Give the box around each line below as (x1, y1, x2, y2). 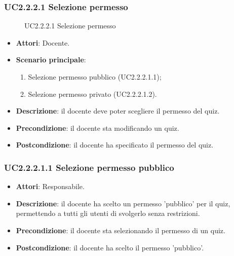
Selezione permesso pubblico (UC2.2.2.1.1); (28, 71, 162, 82)
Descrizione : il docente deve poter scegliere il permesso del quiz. (16, 105, 220, 116)
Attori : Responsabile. (16, 181, 85, 192)
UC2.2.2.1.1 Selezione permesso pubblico (4, 161, 174, 173)
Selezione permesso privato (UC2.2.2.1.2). (28, 88, 157, 99)
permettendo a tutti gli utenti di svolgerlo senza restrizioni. (16, 208, 200, 218)
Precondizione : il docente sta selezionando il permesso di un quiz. (16, 225, 225, 235)
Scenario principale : (16, 54, 86, 65)
